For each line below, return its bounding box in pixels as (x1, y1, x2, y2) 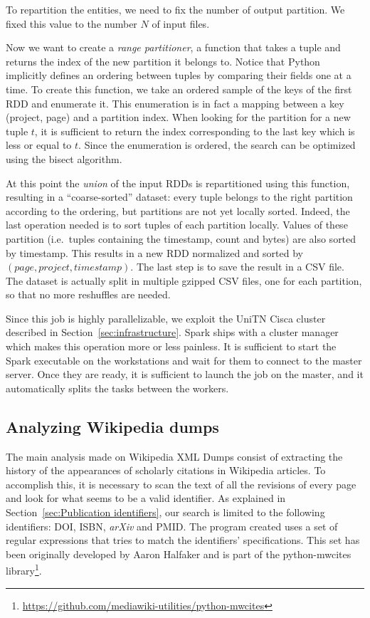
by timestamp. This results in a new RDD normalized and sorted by (6, 245, 303, 260)
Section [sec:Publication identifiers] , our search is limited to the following (6, 505, 325, 520)
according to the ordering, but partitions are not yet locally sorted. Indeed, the (6, 203, 350, 218)
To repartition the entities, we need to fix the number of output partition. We (6, 2, 345, 16)
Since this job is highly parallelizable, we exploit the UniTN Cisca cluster (6, 310, 326, 325)
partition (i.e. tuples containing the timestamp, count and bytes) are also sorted (6, 231, 356, 246)
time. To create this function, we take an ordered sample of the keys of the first (6, 81, 352, 96)
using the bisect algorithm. (6, 151, 122, 166)
